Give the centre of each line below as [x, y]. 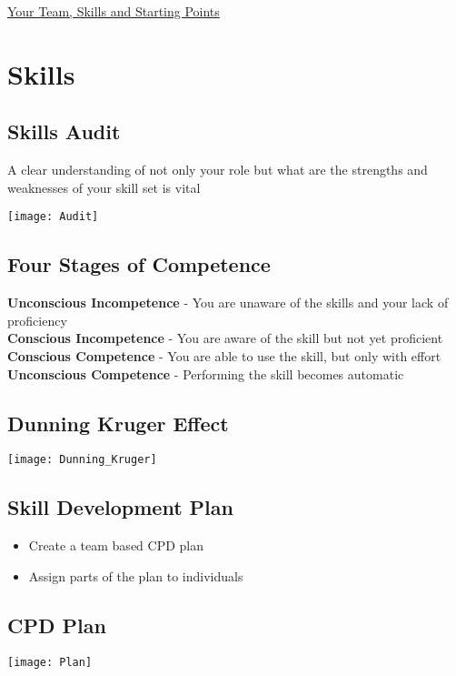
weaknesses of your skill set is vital [104, 187]
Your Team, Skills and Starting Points [114, 11]
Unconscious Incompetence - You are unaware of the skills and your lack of [228, 303]
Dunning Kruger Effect [118, 423]
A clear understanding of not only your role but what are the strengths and [218, 170]
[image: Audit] [53, 217]
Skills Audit [64, 131]
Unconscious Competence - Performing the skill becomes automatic [206, 373]
